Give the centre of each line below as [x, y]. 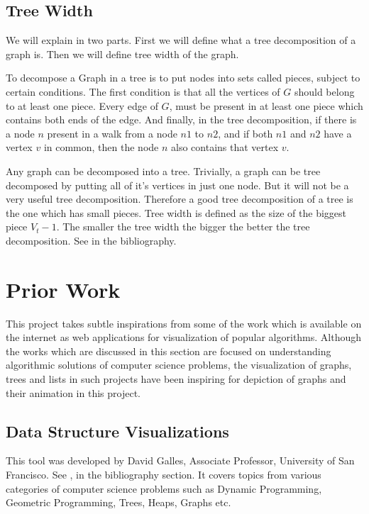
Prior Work [63, 289]
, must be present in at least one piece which [266, 105]
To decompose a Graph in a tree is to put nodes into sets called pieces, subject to [183, 78]
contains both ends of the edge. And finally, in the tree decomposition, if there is [181, 119]
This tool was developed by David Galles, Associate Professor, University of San [180, 460]
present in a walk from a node [112, 133]
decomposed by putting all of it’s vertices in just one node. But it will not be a [177, 185]
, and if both [246, 133]
